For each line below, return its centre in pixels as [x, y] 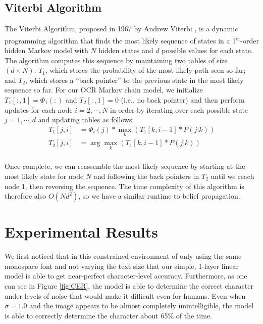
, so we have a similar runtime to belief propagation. [159, 196]
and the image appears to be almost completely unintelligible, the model [142, 306]
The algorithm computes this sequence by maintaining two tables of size [116, 60]
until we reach [232, 176]
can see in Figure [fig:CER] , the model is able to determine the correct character [129, 286]
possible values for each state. [207, 50]
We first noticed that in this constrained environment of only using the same [123, 256]
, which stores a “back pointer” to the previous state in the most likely [135, 80]
